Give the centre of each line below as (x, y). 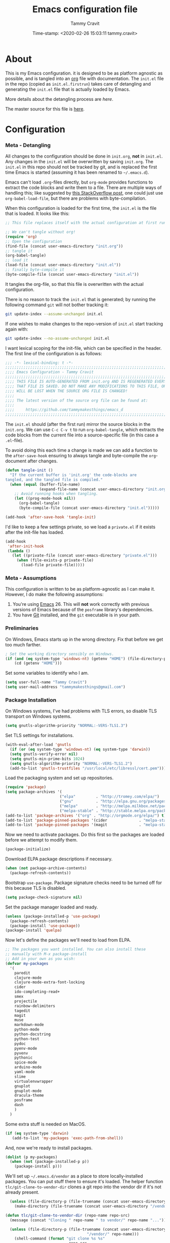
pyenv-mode (26, 1048)
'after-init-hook (26, 546)
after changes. (43, 461)
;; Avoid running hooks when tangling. (56, 494)
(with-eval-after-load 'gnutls (38, 745)
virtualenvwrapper (34, 1081)
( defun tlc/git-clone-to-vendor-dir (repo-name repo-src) (68, 1215)
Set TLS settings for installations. (40, 736)
